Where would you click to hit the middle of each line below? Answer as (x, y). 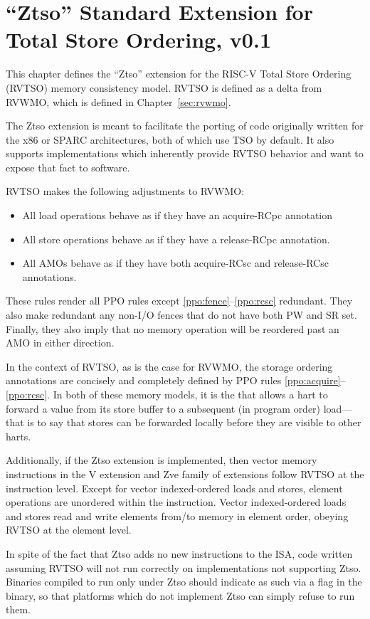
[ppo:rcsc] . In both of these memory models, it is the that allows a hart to (167, 394)
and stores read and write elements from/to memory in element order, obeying (177, 515)
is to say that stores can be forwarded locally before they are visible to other (194, 422)
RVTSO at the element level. (69, 530)
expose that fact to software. (68, 167)
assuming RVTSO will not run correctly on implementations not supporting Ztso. (184, 567)
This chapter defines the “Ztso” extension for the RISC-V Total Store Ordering (179, 74)
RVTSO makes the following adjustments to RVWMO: (125, 191)
